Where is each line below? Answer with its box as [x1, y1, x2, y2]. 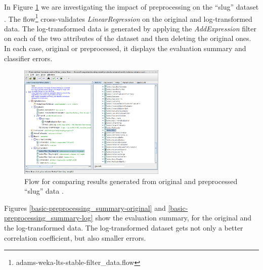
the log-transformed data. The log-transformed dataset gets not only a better [4, 222, 243, 233]
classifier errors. [4, 53, 53, 63]
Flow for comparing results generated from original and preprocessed [24, 175, 238, 186]
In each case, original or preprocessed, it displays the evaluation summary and [4, 43, 246, 54]
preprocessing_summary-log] [4, 212, 93, 223]
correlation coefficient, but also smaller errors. [4, 232, 146, 243]
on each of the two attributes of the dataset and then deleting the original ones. [4, 33, 251, 43]
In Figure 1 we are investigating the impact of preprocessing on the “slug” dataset [4, 2, 259, 12]
